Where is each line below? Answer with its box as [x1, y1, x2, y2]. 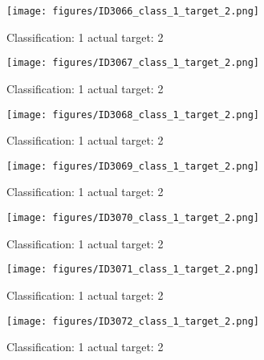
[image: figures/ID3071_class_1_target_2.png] [6, 264, 259, 276]
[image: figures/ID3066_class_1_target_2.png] [6, 6, 259, 17]
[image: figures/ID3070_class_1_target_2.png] [6, 212, 259, 223]
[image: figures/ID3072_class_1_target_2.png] [6, 315, 259, 327]
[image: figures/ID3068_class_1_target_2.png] [6, 108, 259, 121]
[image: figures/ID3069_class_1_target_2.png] [6, 160, 259, 172]
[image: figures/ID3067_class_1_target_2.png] [6, 57, 259, 69]
